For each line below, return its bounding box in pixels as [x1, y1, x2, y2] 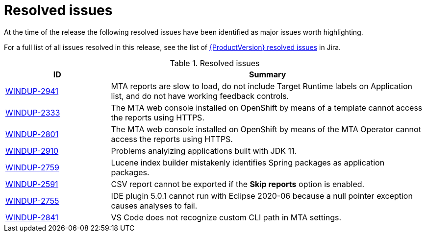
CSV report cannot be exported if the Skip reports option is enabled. [111, 179, 365, 189]
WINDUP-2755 [5, 195, 59, 206]
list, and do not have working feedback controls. [111, 91, 289, 101]
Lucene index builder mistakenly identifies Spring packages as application [111, 157, 385, 167]
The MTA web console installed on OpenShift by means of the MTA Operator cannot [111, 124, 421, 134]
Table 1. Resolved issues [170, 58, 260, 68]
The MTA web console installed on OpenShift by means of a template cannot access [111, 102, 423, 113]
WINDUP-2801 [5, 129, 59, 139]
